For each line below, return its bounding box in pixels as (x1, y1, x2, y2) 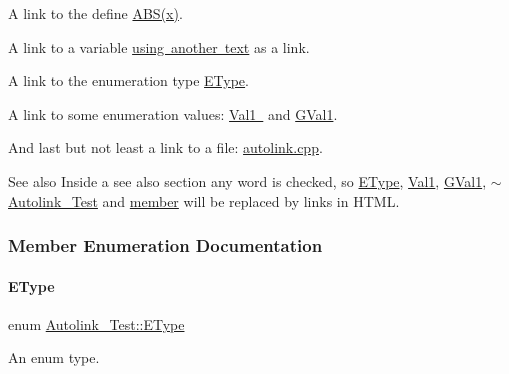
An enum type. (8, 347, 100, 368)
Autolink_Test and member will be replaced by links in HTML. (8, 190, 400, 211)
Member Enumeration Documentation (8, 233, 323, 258)
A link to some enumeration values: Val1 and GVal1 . (8, 103, 338, 124)
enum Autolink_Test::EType (8, 313, 185, 334)
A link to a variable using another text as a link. (8, 36, 310, 57)
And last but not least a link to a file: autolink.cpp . (8, 137, 323, 158)
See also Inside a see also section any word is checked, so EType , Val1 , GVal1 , (8, 170, 487, 191)
